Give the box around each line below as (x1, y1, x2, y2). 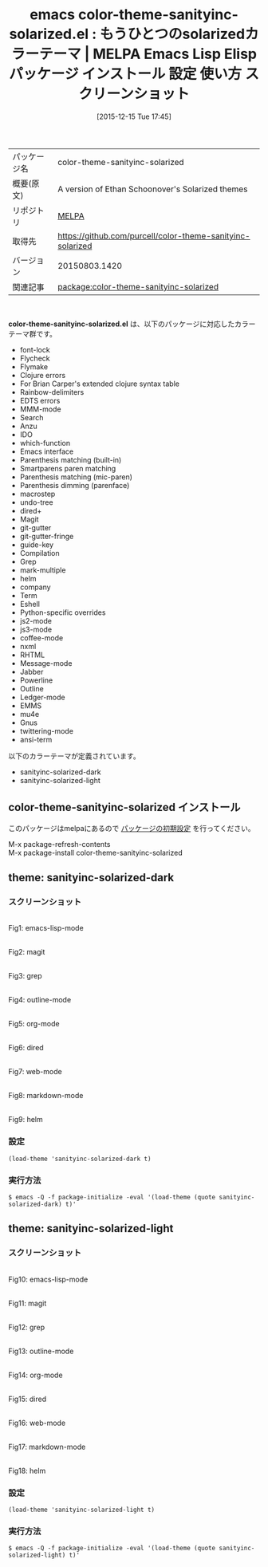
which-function (19, 438, 71, 447)
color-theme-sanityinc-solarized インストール (8, 801, 241, 814)
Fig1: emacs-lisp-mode (8, 923, 84, 933)
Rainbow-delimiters (19, 387, 85, 396)
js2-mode (19, 616, 52, 625)
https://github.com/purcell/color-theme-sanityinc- (57, 230, 250, 241)
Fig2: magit (8, 947, 45, 957)
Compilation (19, 548, 60, 557)
